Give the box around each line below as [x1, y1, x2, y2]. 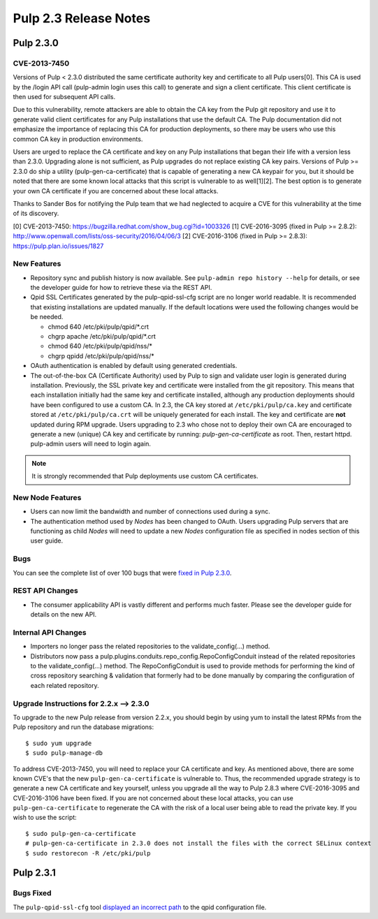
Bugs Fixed [13, 888, 52, 898]
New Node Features [13, 492, 82, 502]
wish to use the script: [13, 814, 77, 822]
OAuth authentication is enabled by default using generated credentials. [30, 362, 238, 370]
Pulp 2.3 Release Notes [13, 10, 150, 26]
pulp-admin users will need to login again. [30, 440, 152, 448]
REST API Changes [13, 586, 78, 596]
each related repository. [30, 681, 99, 689]
